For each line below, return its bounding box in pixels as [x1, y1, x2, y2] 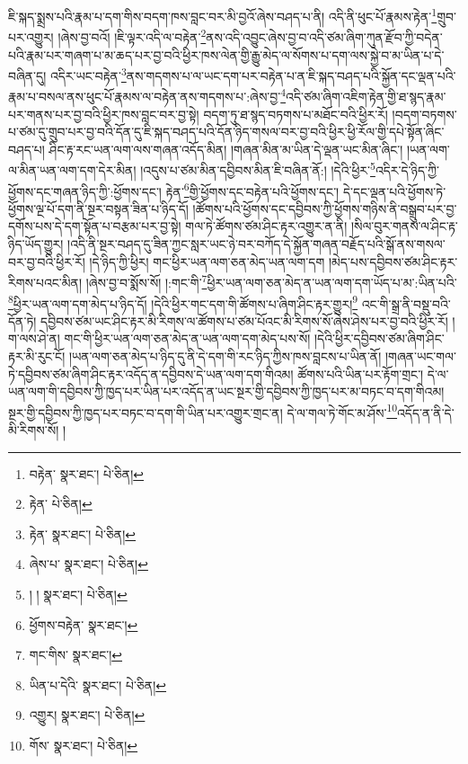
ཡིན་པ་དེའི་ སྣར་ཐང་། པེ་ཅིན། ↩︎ [29, 675, 167, 694]
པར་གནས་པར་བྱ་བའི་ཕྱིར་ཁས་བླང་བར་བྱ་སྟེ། [8, 104, 199, 123]
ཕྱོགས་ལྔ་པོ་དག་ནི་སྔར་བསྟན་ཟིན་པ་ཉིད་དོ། [8, 199, 189, 218]
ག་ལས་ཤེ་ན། [8, 329, 60, 348]
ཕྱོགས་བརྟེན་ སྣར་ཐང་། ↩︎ [29, 615, 138, 634]
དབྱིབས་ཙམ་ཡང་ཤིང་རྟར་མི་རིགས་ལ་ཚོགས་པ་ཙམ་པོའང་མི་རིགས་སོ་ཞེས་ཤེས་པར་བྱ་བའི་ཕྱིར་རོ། [40, 311, 448, 330]
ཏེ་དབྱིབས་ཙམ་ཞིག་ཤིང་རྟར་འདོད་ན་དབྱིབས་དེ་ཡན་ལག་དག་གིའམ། [8, 364, 294, 383]
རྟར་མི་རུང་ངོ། [8, 346, 66, 365]
